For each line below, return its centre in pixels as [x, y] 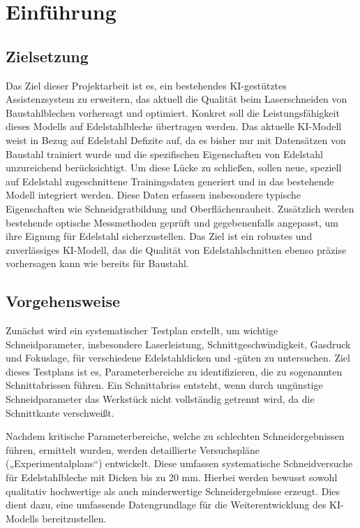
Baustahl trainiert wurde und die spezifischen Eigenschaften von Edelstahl [164, 154]
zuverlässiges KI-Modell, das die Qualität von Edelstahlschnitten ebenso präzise [176, 249]
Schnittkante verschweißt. [60, 412]
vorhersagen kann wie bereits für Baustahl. [97, 263]
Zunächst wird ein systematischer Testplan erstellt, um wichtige [142, 330]
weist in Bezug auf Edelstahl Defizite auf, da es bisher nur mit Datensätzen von [176, 140]
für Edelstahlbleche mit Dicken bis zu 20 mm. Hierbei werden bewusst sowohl [172, 477]
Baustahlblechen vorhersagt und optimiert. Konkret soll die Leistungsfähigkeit [173, 112]
